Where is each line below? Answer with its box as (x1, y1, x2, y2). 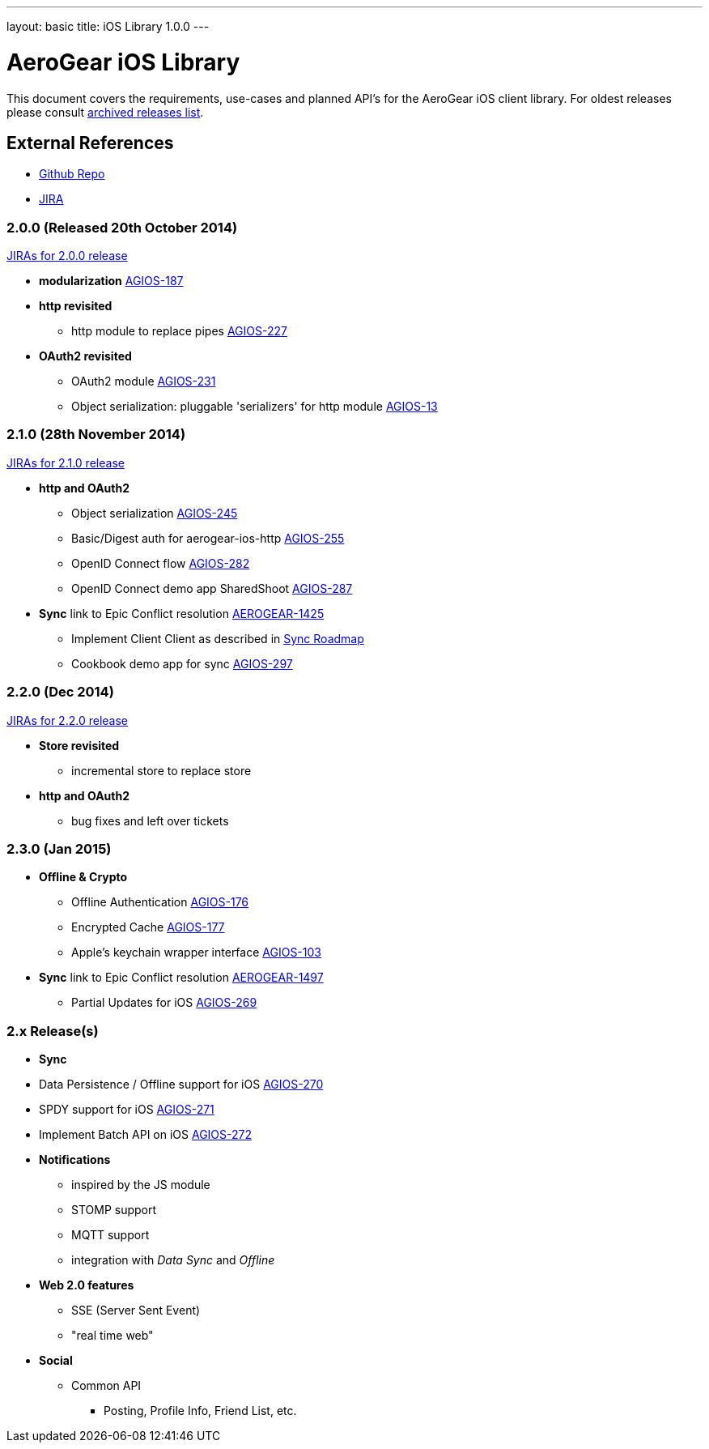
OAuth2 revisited (39, 349, 132, 364)
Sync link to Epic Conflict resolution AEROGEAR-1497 (39, 970, 324, 985)
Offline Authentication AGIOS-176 (71, 895, 249, 910)
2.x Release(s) (6, 1022, 99, 1039)
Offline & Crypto (39, 870, 128, 884)
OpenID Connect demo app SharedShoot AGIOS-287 (71, 581, 353, 595)
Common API (71, 1379, 142, 1393)
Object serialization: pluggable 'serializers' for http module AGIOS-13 (71, 399, 438, 414)
